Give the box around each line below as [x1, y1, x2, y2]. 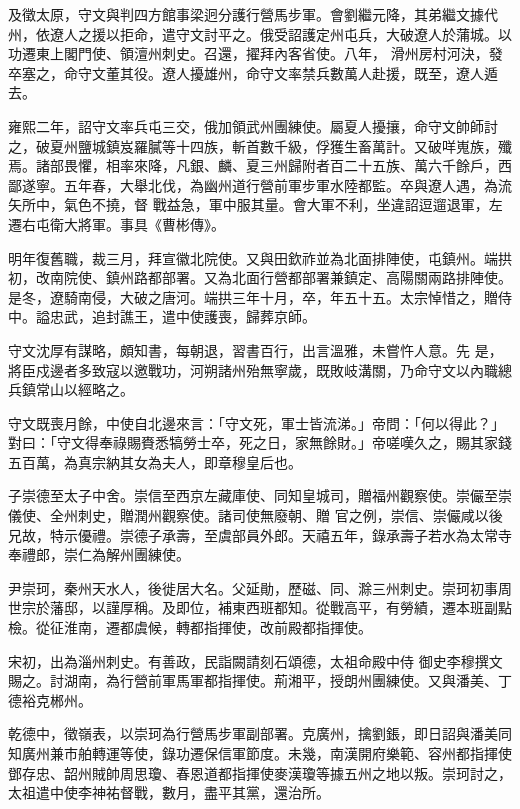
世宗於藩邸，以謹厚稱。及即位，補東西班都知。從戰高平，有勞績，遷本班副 [8, 597, 498, 618]
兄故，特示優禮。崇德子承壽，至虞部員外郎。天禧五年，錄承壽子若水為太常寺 [8, 524, 512, 545]
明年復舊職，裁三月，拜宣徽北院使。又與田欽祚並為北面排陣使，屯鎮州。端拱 [8, 247, 512, 268]
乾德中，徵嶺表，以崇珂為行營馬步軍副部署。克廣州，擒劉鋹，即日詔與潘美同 [8, 723, 512, 744]
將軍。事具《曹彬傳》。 [77, 213, 225, 234]
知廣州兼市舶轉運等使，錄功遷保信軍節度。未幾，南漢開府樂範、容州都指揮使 [8, 743, 512, 763]
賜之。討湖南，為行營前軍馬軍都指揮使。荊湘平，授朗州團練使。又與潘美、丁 [8, 670, 512, 691]
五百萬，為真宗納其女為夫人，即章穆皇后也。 [8, 451, 302, 472]
